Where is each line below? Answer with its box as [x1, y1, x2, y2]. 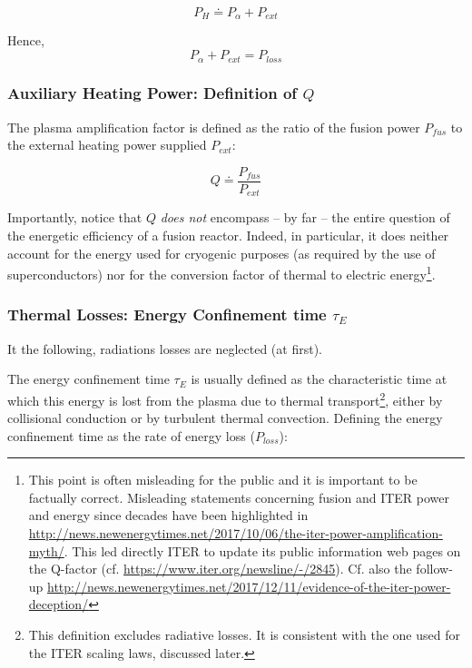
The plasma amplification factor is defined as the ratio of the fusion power [7, 117, 420, 136]
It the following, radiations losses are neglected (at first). [7, 339, 322, 358]
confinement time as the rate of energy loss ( [7, 426, 255, 445]
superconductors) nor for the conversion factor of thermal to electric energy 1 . [7, 262, 436, 283]
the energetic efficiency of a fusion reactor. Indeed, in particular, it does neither [7, 226, 449, 245]
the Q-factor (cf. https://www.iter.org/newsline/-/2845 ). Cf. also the [28, 559, 412, 578]
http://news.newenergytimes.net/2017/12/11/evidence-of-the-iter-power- [47, 576, 451, 595]
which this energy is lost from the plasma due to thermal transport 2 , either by [7, 388, 443, 409]
